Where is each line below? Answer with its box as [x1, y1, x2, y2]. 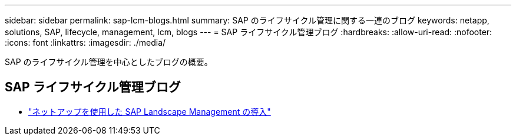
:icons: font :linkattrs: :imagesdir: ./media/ [5, 37, 166, 47]
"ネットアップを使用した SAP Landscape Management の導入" [28, 106, 271, 117]
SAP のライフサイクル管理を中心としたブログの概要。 [5, 57, 213, 67]
